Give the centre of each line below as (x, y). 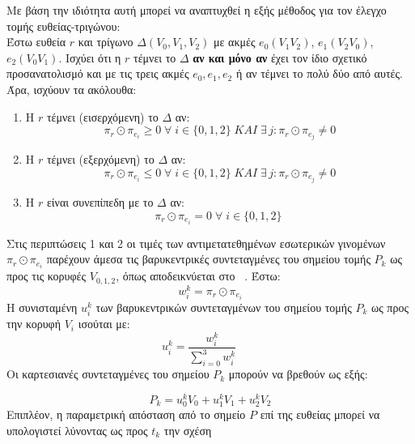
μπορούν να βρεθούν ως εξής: (298, 374)
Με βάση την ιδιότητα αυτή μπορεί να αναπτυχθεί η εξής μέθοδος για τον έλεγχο (197, 10)
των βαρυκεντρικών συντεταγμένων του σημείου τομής (224, 307)
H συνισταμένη (42, 307)
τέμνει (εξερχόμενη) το (100, 159)
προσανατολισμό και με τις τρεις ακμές (98, 73)
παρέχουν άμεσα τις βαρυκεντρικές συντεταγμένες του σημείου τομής (208, 259)
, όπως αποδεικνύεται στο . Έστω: (198, 276)
